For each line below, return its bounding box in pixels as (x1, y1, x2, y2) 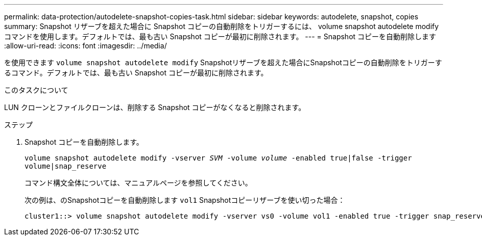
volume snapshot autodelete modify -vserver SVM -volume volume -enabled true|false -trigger (25, 154, 412, 162)
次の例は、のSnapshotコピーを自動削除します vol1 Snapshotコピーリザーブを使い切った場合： (25, 196, 345, 204)
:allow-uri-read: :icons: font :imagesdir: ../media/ (4, 41, 167, 50)
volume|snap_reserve (25, 162, 107, 170)
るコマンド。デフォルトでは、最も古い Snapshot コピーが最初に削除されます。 (4, 68, 268, 77)
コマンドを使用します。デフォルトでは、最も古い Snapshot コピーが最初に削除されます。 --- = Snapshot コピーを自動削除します (4, 32, 437, 41)
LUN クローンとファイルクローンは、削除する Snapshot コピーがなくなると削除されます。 (4, 103, 306, 112)
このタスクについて (4, 86, 68, 94)
